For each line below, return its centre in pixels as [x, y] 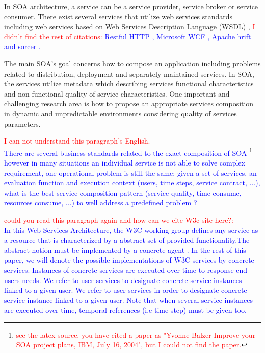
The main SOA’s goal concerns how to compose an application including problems [132, 63]
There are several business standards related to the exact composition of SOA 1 [128, 152]
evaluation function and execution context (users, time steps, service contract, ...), [132, 183]
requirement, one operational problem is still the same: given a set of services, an [130, 172]
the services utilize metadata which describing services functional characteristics [129, 84]
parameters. [22, 123]
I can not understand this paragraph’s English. [77, 141]
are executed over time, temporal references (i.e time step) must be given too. [125, 310]
